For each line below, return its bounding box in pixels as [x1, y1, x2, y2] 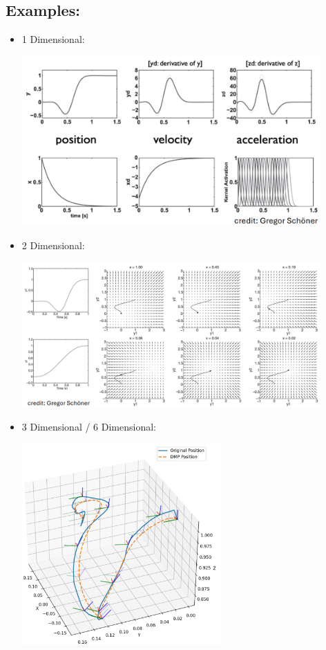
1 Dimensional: [21, 32, 85, 46]
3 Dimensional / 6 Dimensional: [21, 419, 157, 434]
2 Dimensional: [21, 238, 85, 253]
